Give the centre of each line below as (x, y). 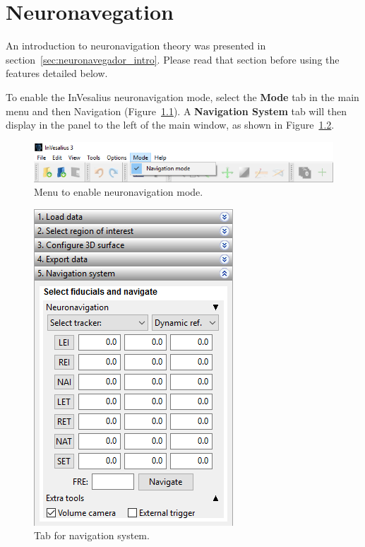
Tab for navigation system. (92, 535)
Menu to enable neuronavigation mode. (119, 192)
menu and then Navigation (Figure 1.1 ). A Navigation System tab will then (176, 111)
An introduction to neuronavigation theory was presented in (136, 46)
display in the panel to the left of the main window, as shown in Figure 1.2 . (170, 125)
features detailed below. (57, 73)
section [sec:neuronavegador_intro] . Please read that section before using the (173, 59)
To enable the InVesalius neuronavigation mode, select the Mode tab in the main (182, 96)
